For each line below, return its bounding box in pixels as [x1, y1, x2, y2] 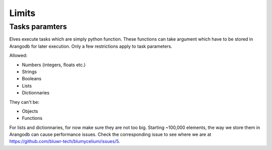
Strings [22, 68, 37, 75]
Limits [9, 8, 36, 19]
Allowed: [9, 53, 28, 59]
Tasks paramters [9, 22, 67, 31]
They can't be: [9, 99, 40, 105]
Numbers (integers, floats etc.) [22, 62, 86, 68]
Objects [22, 108, 38, 114]
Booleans [22, 76, 42, 82]
